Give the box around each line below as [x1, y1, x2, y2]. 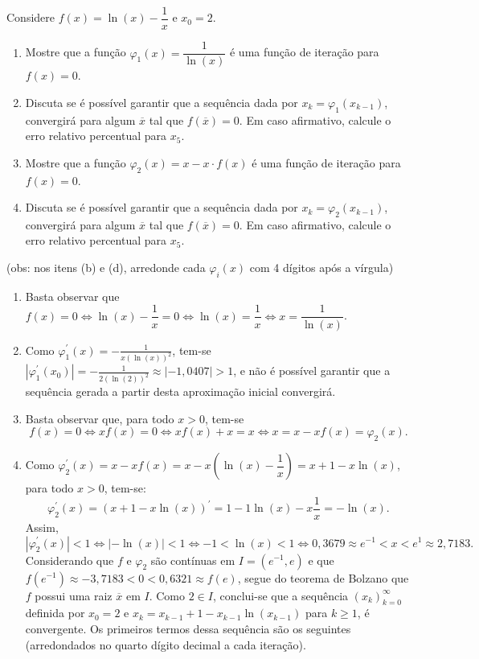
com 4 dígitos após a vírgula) [249, 259, 394, 276]
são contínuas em [150, 551, 235, 568]
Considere [6, 9, 55, 26]
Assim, [25, 518, 59, 535]
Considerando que [25, 551, 114, 568]
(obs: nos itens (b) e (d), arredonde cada [6, 259, 206, 276]
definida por [25, 604, 85, 621]
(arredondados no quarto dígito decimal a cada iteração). [25, 636, 306, 653]
